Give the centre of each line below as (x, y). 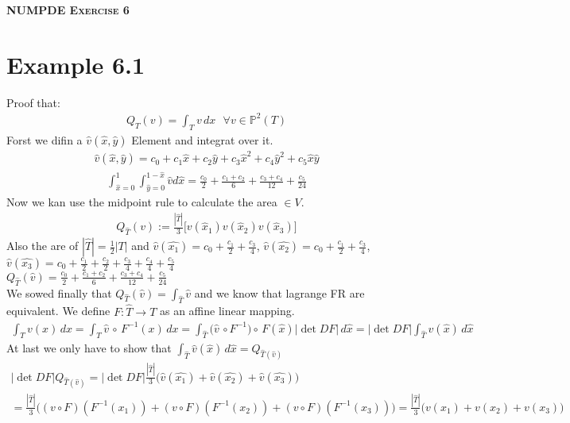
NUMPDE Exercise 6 (68, 10)
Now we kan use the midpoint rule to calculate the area (142, 202)
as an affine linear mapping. (227, 311)
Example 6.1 (76, 64)
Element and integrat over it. (202, 139)
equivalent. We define (58, 311)
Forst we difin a (45, 139)
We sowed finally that (59, 292)
